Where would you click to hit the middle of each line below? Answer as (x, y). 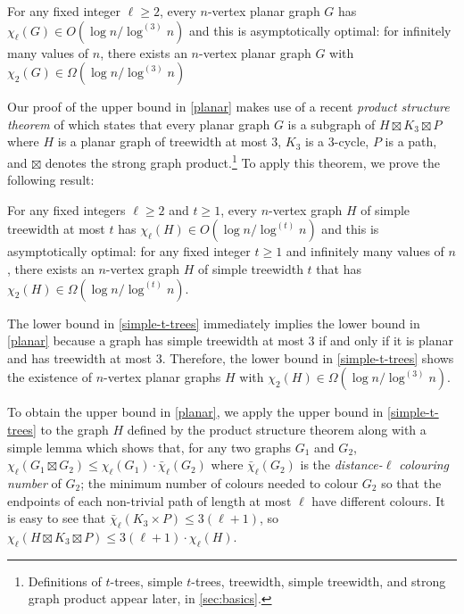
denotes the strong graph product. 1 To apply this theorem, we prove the (243, 161)
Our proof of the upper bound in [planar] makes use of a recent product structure (228, 107)
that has (339, 269)
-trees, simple (146, 581)
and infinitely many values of (365, 251)
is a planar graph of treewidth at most (162, 141)
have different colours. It (378, 500)
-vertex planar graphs (162, 377)
